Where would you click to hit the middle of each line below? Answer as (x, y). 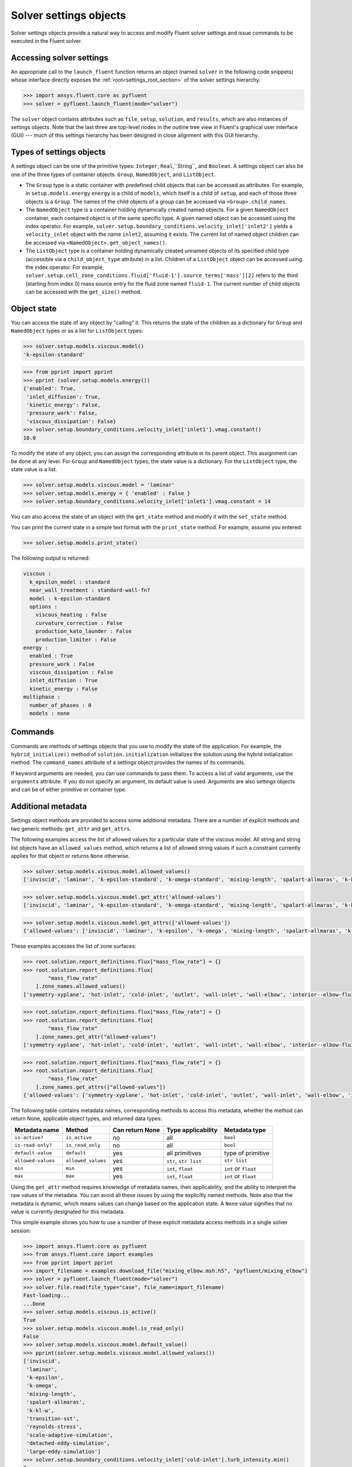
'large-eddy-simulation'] (64, 1451)
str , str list (184, 1161)
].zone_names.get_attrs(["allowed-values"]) (101, 1087)
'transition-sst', (53, 1418)
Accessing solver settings (60, 58)
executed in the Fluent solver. (46, 40)
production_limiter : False (76, 639)
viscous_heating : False (71, 615)
